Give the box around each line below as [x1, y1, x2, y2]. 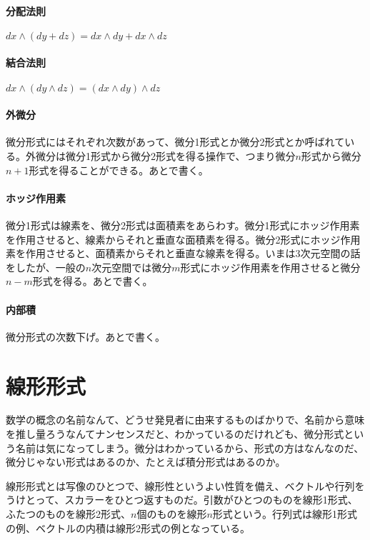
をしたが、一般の [6, 259, 86, 274]
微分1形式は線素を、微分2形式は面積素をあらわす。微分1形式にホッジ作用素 [6, 217, 360, 232]
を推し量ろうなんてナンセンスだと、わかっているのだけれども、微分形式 [6, 426, 344, 441]
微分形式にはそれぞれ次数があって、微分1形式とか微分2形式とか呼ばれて [6, 134, 345, 149]
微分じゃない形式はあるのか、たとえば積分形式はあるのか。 [6, 454, 286, 469]
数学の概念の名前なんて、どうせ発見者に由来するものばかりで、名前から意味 [6, 412, 365, 427]
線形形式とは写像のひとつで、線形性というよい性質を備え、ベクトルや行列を [6, 478, 365, 493]
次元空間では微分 [91, 259, 172, 274]
